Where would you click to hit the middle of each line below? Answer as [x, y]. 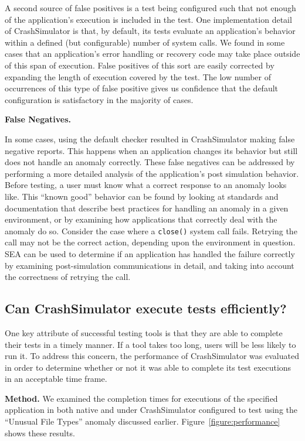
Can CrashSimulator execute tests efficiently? [146, 308]
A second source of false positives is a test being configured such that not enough [150, 8]
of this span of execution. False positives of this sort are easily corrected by [140, 65]
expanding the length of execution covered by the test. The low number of [138, 76]
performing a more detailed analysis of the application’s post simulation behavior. [152, 173]
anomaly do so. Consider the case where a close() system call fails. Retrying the [151, 230]
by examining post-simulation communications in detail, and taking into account [150, 265]
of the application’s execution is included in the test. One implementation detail [148, 19]
